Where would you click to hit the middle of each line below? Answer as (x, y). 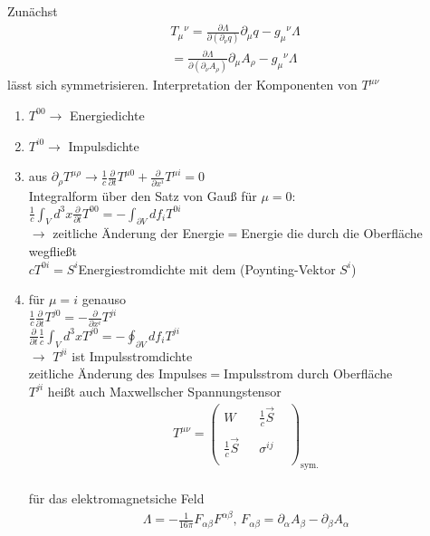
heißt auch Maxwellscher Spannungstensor (164, 391)
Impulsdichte (104, 145)
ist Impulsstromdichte (132, 355)
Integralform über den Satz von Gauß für (143, 195)
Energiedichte (107, 115)
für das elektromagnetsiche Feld (116, 498)
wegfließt (53, 251)
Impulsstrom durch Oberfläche (308, 373)
